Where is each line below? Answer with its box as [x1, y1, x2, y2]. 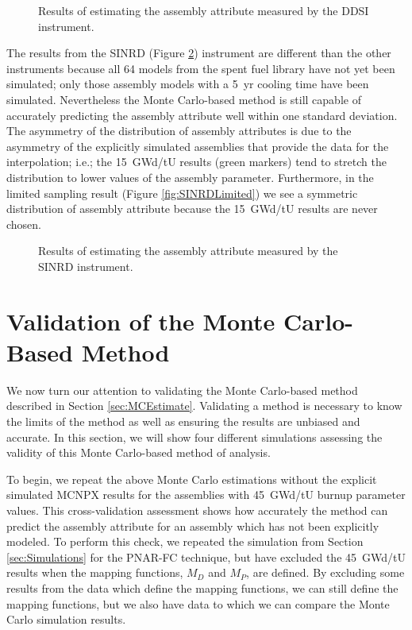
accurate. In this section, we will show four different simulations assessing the [6, 428, 383, 445]
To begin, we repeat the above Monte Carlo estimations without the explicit [6, 470, 377, 487]
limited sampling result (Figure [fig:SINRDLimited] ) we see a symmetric [6, 184, 358, 201]
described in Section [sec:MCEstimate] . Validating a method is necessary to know [6, 397, 402, 414]
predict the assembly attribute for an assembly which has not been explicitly [6, 517, 379, 534]
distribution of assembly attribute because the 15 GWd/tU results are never [6, 200, 378, 217]
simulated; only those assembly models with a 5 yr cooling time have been [6, 75, 369, 92]
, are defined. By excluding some [246, 564, 405, 581]
